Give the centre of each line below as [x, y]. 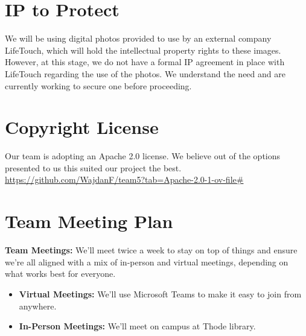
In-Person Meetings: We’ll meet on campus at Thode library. [137, 326]
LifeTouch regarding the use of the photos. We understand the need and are [145, 73]
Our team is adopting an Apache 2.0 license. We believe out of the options [143, 156]
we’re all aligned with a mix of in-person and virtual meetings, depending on [147, 262]
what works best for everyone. [60, 274]
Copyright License [82, 127]
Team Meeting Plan [89, 221]
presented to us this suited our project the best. [93, 167]
